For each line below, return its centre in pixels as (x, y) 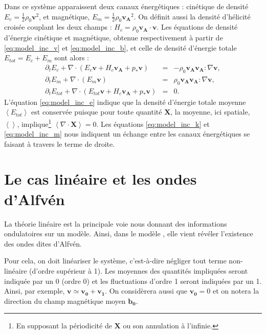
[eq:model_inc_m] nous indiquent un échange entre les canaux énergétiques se (127, 134)
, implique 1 (34, 123)
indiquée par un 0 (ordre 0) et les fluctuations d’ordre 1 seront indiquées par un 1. (133, 281)
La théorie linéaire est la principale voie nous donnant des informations (116, 223)
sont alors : (72, 58)
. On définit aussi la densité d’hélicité (192, 16)
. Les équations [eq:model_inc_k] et (153, 124)
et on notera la (236, 291)
